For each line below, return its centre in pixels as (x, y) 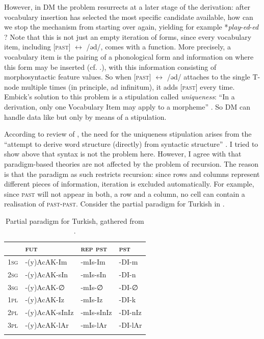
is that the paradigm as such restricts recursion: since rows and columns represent (132, 174)
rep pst (94, 249)
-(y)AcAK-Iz (45, 299)
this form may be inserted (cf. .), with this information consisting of (110, 67)
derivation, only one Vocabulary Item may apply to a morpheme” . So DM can (127, 106)
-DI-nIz (130, 312)
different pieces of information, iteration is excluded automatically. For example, (129, 184)
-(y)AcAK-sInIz (49, 312)
